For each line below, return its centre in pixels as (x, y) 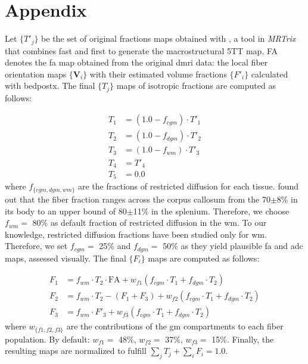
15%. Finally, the (243, 339)
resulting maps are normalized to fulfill (76, 351)
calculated (270, 74)
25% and (115, 246)
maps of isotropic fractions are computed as (196, 85)
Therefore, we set (36, 246)
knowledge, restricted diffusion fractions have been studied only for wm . (136, 234)
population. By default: (47, 339)
